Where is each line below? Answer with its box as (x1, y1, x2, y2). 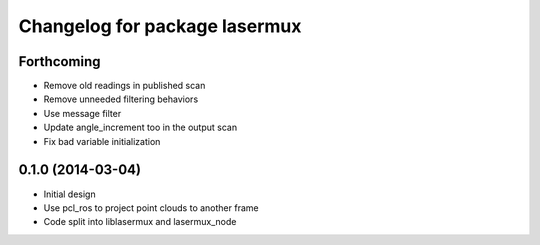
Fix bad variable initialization (43, 135, 161, 147)
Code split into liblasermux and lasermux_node (43, 216, 237, 228)
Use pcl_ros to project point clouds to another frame (43, 201, 259, 214)
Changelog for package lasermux (18, 15, 302, 37)
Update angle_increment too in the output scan (43, 121, 238, 134)
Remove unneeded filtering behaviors (43, 93, 199, 105)
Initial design (43, 188, 96, 200)
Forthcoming (18, 53, 101, 70)
